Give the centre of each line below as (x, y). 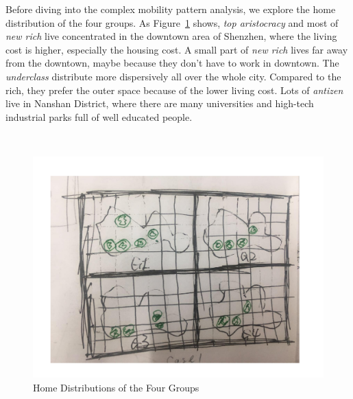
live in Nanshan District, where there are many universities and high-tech (160, 103)
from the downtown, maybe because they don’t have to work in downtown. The (172, 63)
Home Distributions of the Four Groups (116, 388)
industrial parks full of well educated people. (99, 116)
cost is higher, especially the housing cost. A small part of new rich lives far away (177, 49)
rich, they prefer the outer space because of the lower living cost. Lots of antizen (174, 90)
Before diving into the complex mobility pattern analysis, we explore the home (171, 9)
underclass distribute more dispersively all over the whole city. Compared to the (173, 76)
